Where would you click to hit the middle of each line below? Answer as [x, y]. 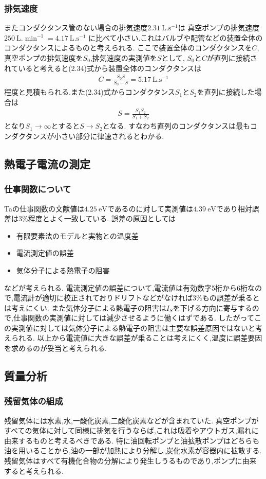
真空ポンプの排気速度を [44, 58]
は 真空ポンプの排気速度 [218, 28]
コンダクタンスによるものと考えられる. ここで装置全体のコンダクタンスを [128, 48]
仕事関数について [38, 189]
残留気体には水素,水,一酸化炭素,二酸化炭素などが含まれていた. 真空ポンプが [131, 420]
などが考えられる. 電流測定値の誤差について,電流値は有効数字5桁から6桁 [126, 287]
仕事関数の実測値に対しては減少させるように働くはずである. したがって [134, 318]
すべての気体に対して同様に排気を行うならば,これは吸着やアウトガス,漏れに [131, 430]
